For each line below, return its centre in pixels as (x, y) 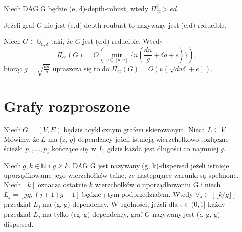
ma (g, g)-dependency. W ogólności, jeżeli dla (110, 204)
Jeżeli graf (19, 25)
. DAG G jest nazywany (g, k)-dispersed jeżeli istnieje (149, 165)
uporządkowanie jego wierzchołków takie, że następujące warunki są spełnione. (121, 175)
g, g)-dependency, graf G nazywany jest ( (138, 214)
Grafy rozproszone (67, 106)
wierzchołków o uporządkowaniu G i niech (158, 184)
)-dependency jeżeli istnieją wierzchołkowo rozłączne (151, 139)
